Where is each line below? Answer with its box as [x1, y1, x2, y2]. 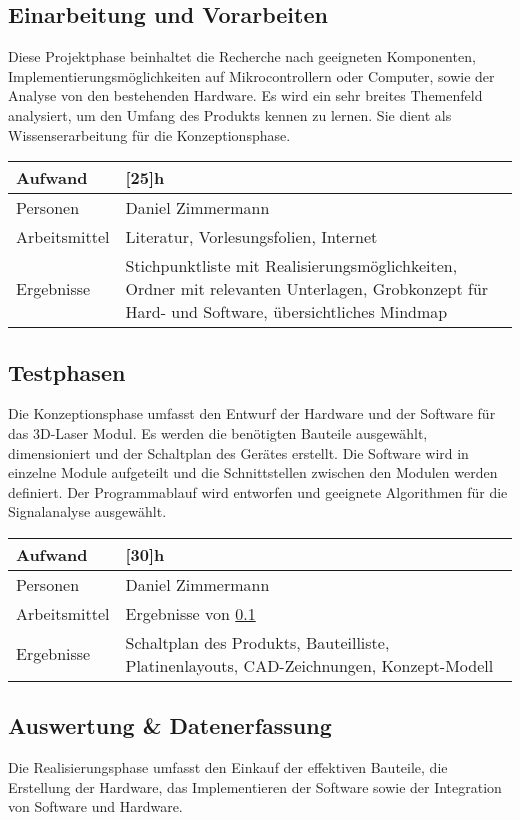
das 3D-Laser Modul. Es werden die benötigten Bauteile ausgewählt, [8, 422, 428, 443]
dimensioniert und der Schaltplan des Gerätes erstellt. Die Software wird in [8, 442, 469, 463]
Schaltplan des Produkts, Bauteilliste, [125, 630, 390, 654]
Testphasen [8, 356, 126, 387]
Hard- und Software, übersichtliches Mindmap [125, 300, 448, 324]
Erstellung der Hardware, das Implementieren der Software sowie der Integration [8, 776, 502, 797]
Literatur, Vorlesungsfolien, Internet [125, 225, 378, 249]
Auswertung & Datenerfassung [8, 710, 332, 741]
